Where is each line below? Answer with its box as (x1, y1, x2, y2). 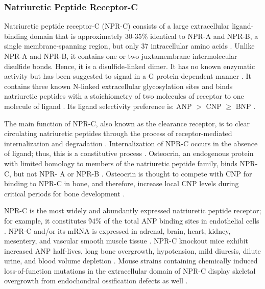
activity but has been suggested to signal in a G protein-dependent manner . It (4, 71, 251, 81)
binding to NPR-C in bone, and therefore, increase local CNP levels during (4, 178, 239, 189)
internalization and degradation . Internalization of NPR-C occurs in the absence (4, 138, 258, 148)
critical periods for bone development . (4, 188, 125, 198)
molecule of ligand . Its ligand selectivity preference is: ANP (4, 100, 192, 111)
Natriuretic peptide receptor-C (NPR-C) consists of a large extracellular (4, 20, 230, 31)
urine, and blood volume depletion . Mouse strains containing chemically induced (4, 255, 258, 266)
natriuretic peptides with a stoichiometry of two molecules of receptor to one (4, 91, 244, 101)
